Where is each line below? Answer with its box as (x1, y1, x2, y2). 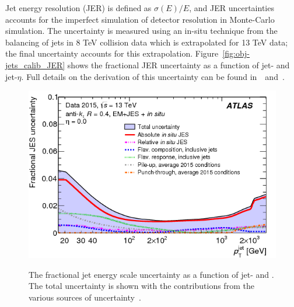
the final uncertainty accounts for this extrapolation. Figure (5, 47, 219, 60)
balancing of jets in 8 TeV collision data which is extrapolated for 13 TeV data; (5, 36, 288, 48)
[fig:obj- (222, 47, 250, 60)
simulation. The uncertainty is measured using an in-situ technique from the (5, 25, 278, 37)
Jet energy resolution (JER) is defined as (5, 2, 152, 13)
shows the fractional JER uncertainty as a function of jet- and (67, 58, 290, 71)
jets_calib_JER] (5, 58, 65, 71)
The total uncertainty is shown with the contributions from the (29, 280, 254, 292)
